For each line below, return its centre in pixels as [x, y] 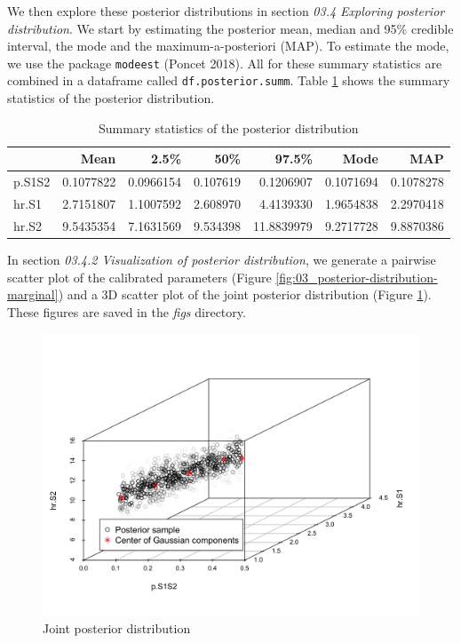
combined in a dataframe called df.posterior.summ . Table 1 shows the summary [229, 80]
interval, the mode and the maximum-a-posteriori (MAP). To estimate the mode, [228, 46]
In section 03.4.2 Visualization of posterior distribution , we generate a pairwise [222, 259]
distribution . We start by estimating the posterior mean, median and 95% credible [230, 28]
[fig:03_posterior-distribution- [357, 277]
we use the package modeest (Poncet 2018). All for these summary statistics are [225, 63]
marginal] [33, 294]
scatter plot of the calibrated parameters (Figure [139, 277]
